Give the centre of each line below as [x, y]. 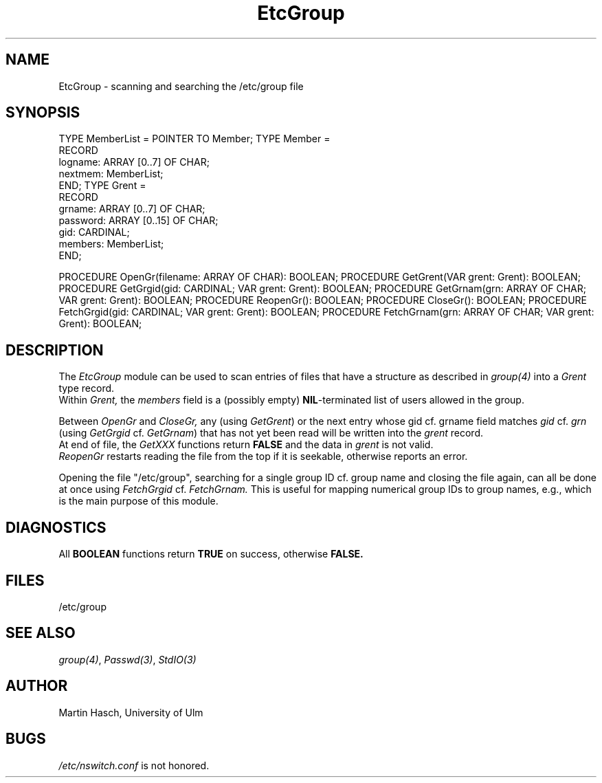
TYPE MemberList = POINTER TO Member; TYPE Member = [194, 139]
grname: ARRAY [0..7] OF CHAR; [132, 209]
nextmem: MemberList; [111, 174]
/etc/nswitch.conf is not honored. [134, 765]
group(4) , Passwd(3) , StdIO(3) [127, 659]
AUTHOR [37, 686]
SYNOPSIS [43, 113]
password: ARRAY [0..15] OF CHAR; [138, 221]
